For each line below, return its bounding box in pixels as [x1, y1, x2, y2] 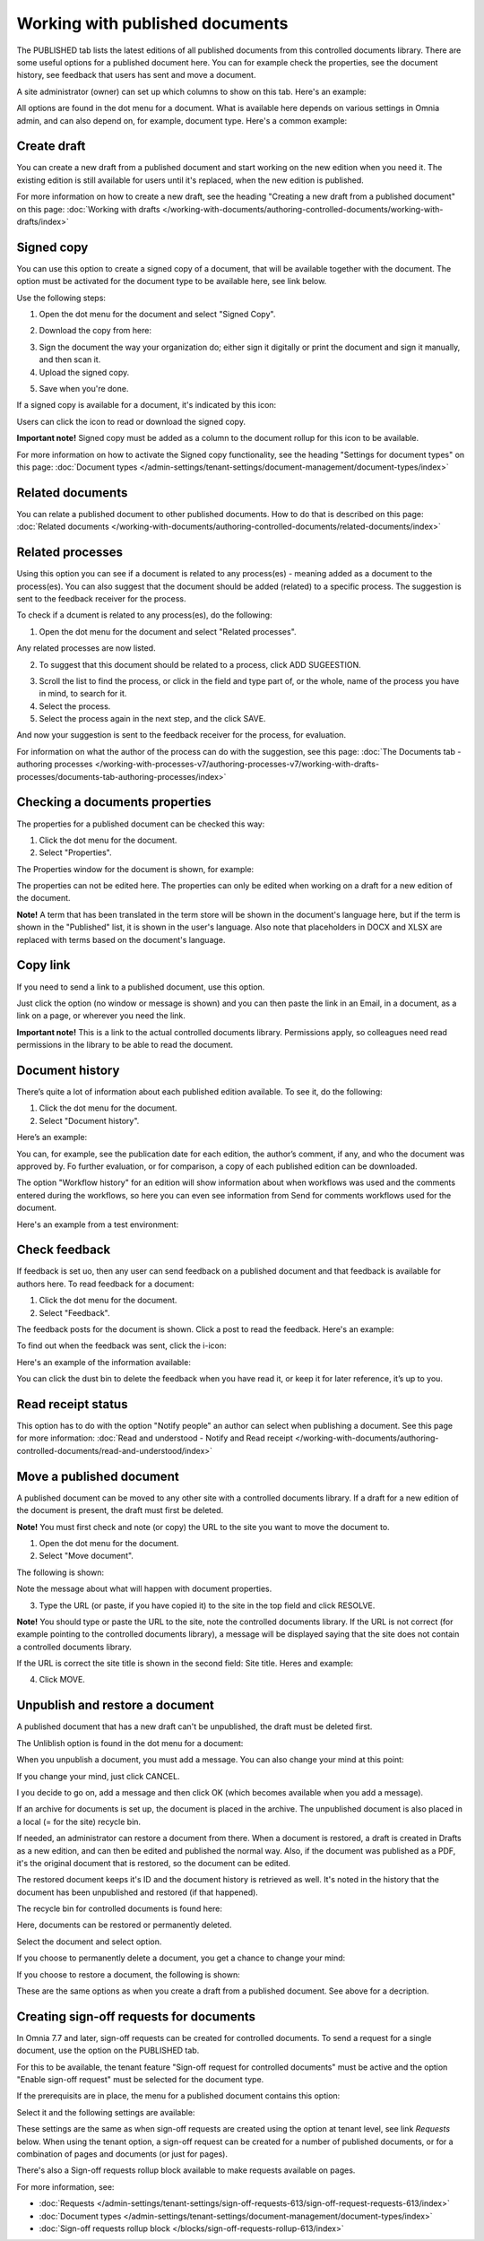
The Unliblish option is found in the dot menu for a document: [16, 1737, 244, 1748]
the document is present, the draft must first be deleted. [16, 1505, 224, 1516]
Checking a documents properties [16, 794, 212, 810]
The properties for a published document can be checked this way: [16, 818, 265, 829]
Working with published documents [16, 13, 289, 33]
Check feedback [16, 1242, 111, 1258]
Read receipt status [16, 1397, 128, 1412]
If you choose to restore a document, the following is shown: [16, 1968, 241, 1980]
